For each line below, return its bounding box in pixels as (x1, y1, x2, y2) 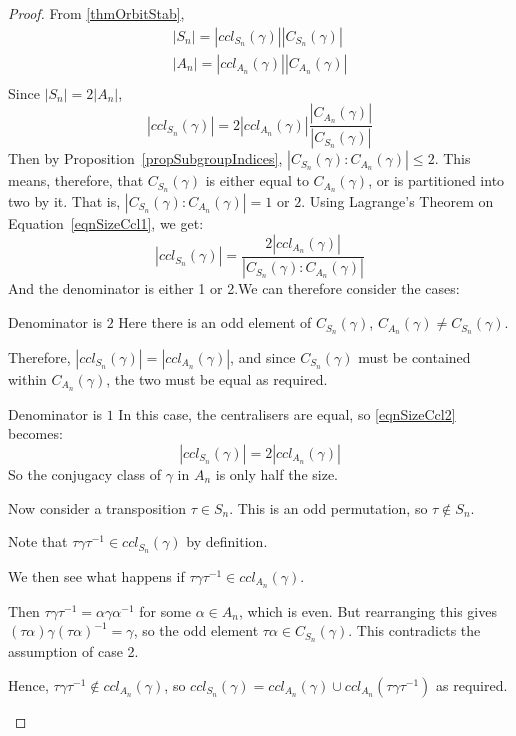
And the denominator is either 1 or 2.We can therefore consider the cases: (8, 278, 460, 299)
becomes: (8, 423, 63, 444)
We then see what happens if (8, 566, 185, 587)
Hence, (8, 674, 49, 695)
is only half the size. (215, 463, 339, 484)
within (8, 368, 47, 389)
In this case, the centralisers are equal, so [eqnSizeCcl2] (118, 403, 456, 424)
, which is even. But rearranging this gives (238, 600, 497, 621)
